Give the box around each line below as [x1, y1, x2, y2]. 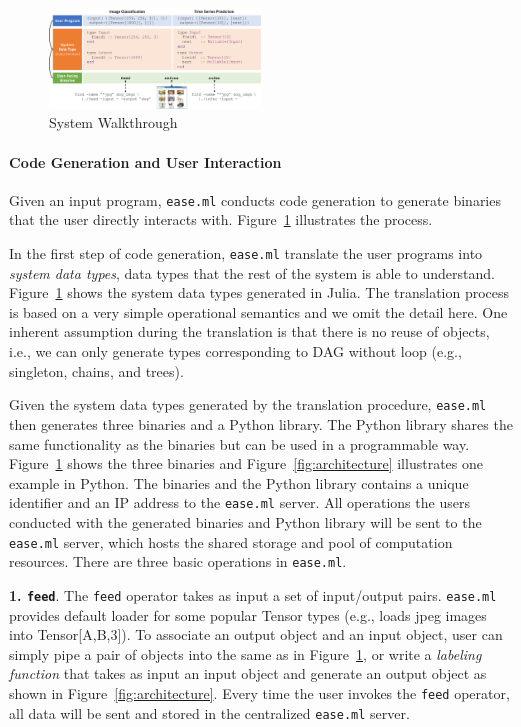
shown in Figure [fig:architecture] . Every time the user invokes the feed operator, [9, 682, 510, 703]
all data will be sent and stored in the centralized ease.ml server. [9, 702, 410, 723]
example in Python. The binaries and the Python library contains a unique [9, 472, 469, 493]
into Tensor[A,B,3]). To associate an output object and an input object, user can [9, 624, 503, 645]
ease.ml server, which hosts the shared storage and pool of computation [9, 531, 453, 552]
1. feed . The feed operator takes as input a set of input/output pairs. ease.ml [9, 584, 497, 605]
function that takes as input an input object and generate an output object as [9, 663, 487, 684]
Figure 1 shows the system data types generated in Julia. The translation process [9, 282, 510, 303]
